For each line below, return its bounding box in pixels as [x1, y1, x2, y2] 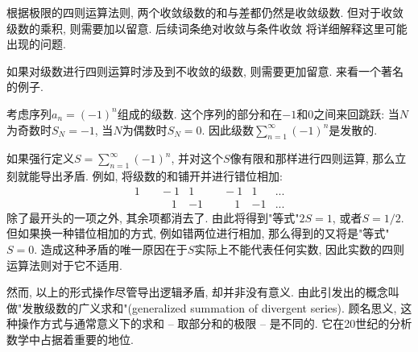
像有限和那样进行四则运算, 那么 [230, 150, 395, 167]
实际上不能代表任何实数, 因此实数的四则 [194, 241, 404, 257]
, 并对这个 [171, 150, 224, 167]
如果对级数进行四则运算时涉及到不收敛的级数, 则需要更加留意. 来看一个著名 [6, 62, 404, 79]
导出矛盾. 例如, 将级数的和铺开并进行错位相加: [39, 168, 283, 184]
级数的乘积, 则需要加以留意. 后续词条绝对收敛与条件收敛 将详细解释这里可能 [6, 19, 408, 36]
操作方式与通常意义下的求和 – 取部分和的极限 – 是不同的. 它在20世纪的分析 [17, 315, 412, 332]
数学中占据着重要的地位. [6, 330, 134, 347]
